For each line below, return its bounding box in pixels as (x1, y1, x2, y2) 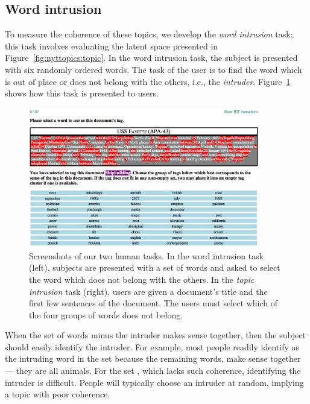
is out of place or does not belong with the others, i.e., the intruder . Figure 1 (5, 75, 291, 87)
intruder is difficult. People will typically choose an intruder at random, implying (5, 376, 304, 388)
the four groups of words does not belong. (29, 308, 183, 321)
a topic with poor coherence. (5, 388, 110, 400)
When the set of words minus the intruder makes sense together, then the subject (5, 329, 306, 341)
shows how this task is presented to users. (5, 87, 159, 99)
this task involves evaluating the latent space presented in (5, 39, 218, 52)
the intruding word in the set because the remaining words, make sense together (5, 352, 301, 365)
